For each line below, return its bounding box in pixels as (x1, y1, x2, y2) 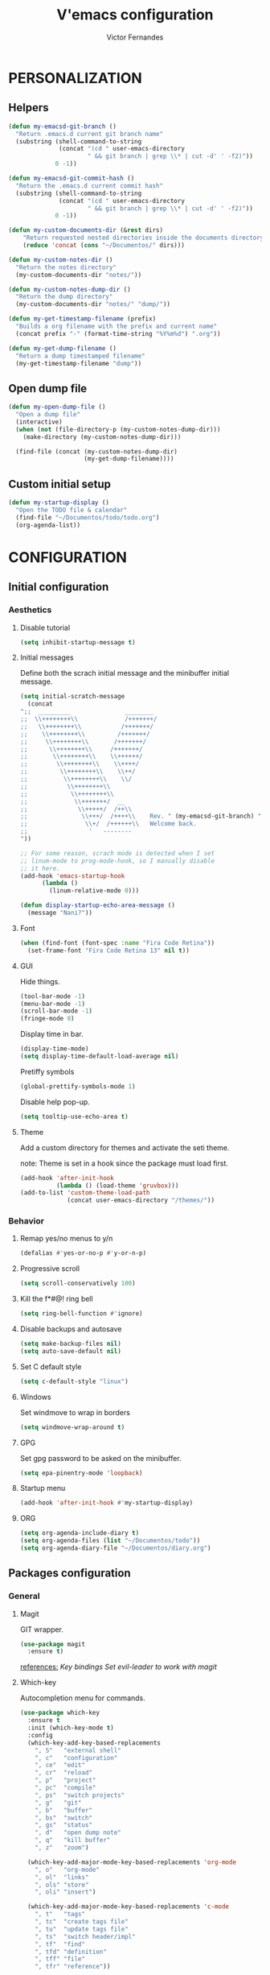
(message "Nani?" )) (27, 909, 92, 917)
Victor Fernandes (106, 32, 164, 42)
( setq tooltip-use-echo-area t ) (19, 1112, 129, 1120)
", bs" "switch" (35, 1814, 92, 1822)
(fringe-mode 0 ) (19, 1015, 75, 1023)
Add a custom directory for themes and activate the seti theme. (19, 1142, 231, 1153)
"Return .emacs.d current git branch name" (15, 130, 163, 138)
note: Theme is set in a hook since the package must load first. (19, 1158, 229, 1168)
